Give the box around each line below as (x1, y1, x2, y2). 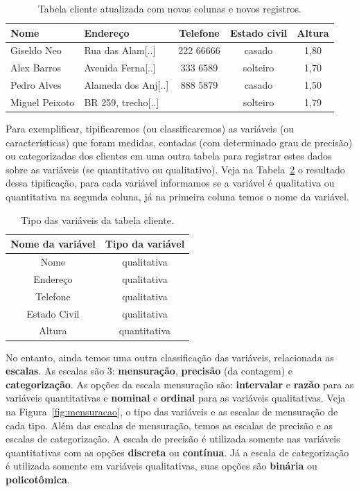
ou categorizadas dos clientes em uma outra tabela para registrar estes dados (6, 148, 332, 163)
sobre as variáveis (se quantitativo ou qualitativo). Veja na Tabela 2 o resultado (6, 162, 345, 176)
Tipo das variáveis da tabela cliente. (21, 212, 174, 227)
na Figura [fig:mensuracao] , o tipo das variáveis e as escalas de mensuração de (6, 404, 338, 418)
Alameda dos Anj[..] (84, 78, 169, 92)
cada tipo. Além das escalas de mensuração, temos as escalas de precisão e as (6, 417, 333, 432)
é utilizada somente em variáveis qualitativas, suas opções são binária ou (6, 458, 317, 473)
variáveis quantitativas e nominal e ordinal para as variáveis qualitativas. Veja (6, 390, 346, 405)
